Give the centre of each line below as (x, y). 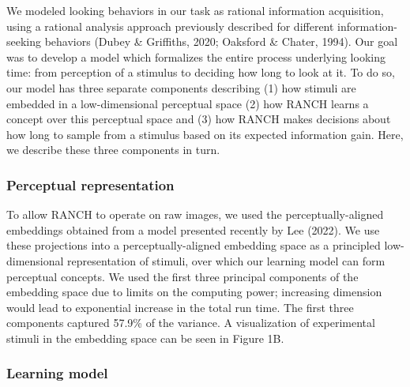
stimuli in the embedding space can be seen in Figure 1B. (145, 338)
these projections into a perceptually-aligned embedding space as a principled (194, 245)
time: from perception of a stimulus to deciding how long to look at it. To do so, (201, 72)
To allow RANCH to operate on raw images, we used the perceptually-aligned (195, 214)
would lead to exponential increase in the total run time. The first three (180, 307)
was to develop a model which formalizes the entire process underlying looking (196, 56)
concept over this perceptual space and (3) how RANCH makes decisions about (199, 119)
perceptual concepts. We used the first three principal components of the (182, 276)
